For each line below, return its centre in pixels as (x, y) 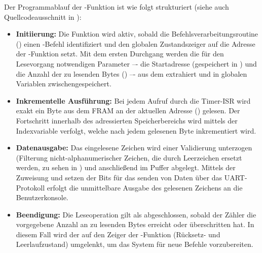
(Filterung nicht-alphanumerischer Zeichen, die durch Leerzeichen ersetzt (129, 157)
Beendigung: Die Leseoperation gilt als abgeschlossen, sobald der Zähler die (136, 214)
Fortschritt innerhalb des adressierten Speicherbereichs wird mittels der (127, 120)
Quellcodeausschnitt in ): (43, 17)
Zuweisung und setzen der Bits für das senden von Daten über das (119, 177)
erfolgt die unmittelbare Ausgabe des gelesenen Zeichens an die (145, 187)
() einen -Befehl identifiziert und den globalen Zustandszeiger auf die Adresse (136, 43)
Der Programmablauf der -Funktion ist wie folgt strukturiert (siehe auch (117, 7)
